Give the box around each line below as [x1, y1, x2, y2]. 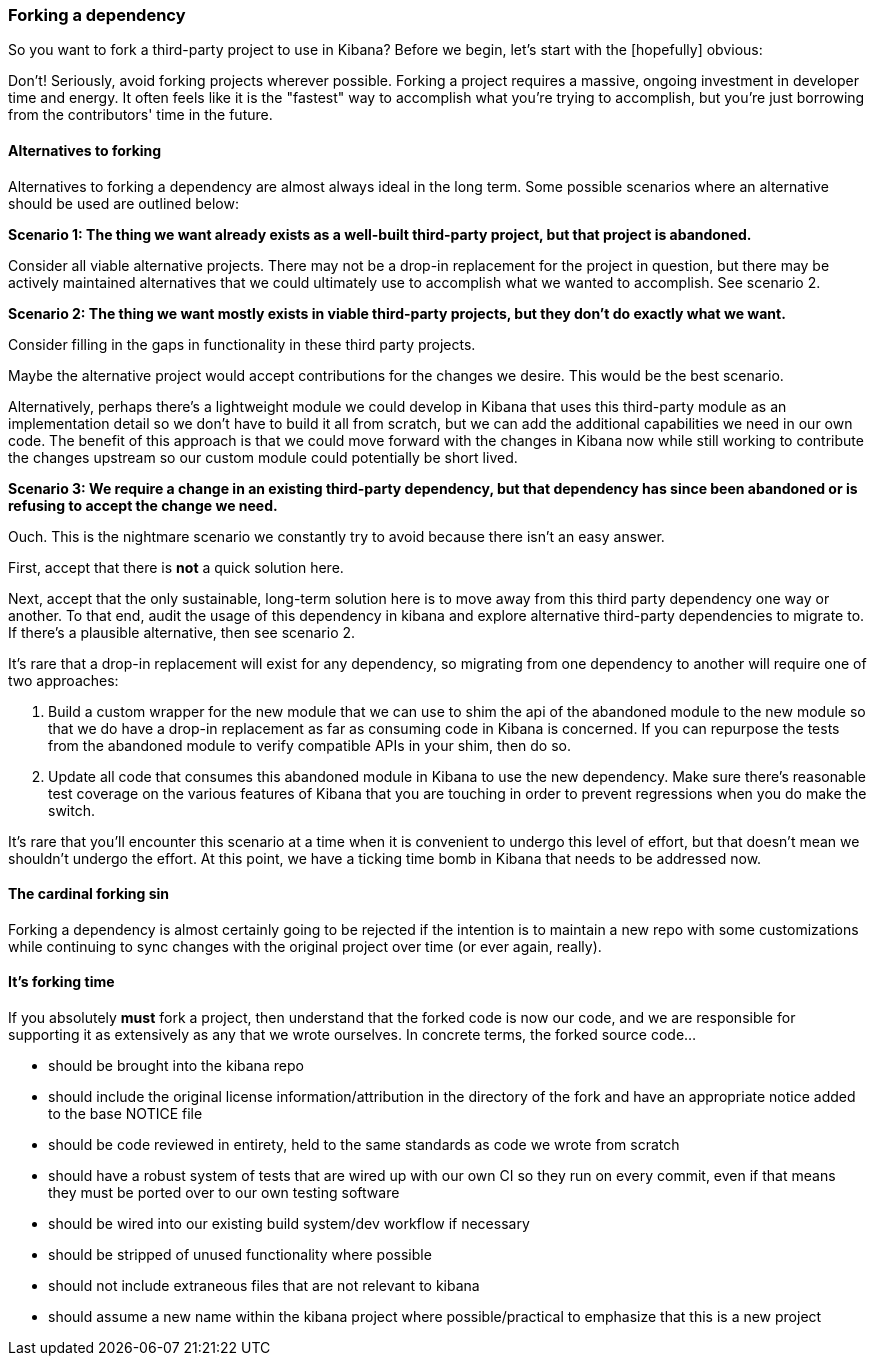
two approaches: [8, 671, 119, 689]
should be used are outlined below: [8, 194, 239, 212]
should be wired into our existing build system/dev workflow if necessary [48, 1215, 530, 1233]
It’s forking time [8, 973, 115, 991]
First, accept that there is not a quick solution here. [8, 558, 344, 576]
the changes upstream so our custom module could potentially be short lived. [8, 448, 518, 466]
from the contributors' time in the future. [8, 106, 273, 124]
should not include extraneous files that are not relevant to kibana [48, 1277, 480, 1295]
